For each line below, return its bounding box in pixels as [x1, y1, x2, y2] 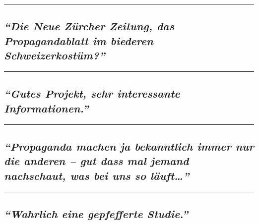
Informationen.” [4, 100, 89, 115]
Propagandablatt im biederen [4, 33, 153, 48]
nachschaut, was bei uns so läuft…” [4, 168, 190, 183]
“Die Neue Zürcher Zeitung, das [4, 18, 174, 34]
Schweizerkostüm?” [4, 48, 105, 63]
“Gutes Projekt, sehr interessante [4, 86, 180, 101]
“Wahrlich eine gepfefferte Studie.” [4, 206, 188, 221]
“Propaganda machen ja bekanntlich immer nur [4, 138, 254, 154]
